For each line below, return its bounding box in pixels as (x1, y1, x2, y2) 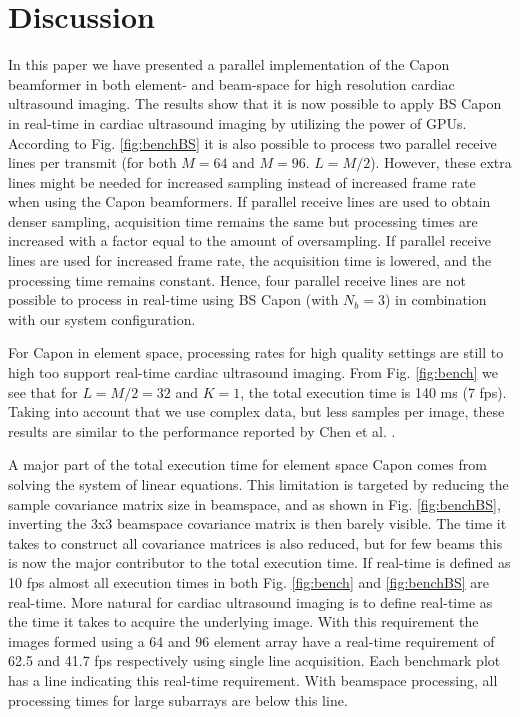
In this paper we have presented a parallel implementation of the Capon (8, 54, 450, 75)
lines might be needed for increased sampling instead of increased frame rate (8, 171, 476, 192)
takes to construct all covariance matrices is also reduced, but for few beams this (8, 532, 503, 553)
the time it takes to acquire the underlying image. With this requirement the (8, 611, 479, 632)
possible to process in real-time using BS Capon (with (8, 289, 339, 310)
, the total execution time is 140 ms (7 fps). (240, 381, 507, 402)
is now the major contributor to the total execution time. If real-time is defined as (8, 552, 511, 573)
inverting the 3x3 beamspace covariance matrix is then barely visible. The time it (8, 513, 507, 534)
